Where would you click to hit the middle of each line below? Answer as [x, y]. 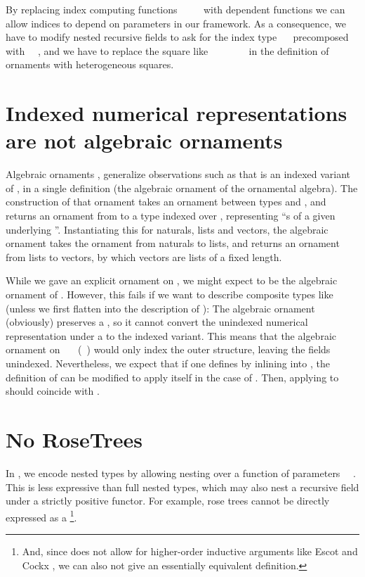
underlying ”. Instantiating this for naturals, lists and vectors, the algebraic [167, 229]
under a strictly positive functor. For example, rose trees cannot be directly [168, 501]
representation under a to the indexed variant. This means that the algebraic [171, 335]
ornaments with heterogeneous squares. [90, 64]
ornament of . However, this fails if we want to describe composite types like [170, 294]
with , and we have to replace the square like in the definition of [167, 50]
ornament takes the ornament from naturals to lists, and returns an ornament [173, 243]
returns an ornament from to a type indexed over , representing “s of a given [171, 216]
